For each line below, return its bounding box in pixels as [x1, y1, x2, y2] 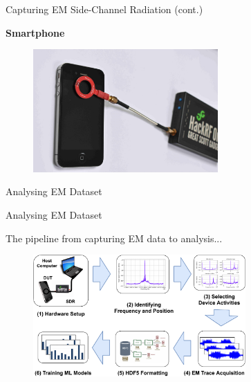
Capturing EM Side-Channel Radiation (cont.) [6, 2, 203, 16]
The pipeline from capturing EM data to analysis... [6, 230, 223, 245]
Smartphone [6, 25, 65, 39]
